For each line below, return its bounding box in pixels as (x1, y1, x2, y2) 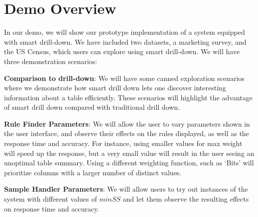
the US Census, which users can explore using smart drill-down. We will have (4, 46, 240, 57)
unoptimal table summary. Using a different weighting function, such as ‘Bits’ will (4, 157, 254, 168)
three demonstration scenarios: (4, 56, 98, 66)
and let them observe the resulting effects (123, 194, 249, 204)
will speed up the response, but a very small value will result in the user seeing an (4, 147, 255, 158)
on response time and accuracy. (4, 203, 100, 214)
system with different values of (4, 194, 97, 204)
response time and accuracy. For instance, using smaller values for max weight (4, 138, 243, 148)
